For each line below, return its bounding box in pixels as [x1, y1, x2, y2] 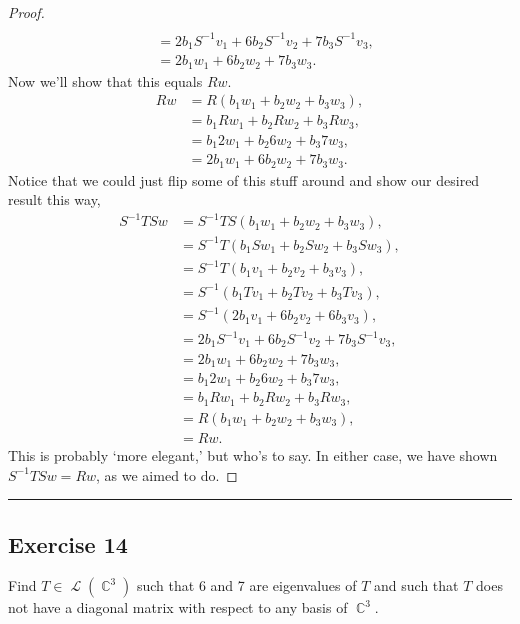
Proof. [8, 2, 45, 22]
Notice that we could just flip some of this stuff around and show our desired [8, 169, 480, 190]
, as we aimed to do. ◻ [96, 464, 238, 485]
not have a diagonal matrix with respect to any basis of [8, 597, 348, 618]
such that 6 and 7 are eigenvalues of [136, 575, 357, 596]
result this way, [8, 189, 101, 210]
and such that [374, 575, 459, 596]
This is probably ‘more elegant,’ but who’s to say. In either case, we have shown [8, 445, 498, 465]
